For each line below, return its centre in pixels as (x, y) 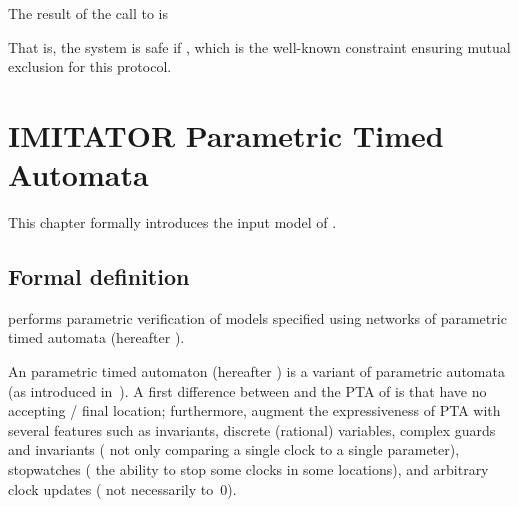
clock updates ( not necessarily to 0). (122, 488)
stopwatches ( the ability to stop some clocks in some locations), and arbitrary (248, 469)
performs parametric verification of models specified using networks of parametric (257, 317)
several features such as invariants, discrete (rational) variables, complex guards (252, 429)
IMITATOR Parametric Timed (226, 134)
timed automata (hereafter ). (96, 337)
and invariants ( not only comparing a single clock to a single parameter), (234, 449)
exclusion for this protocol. (90, 66)
